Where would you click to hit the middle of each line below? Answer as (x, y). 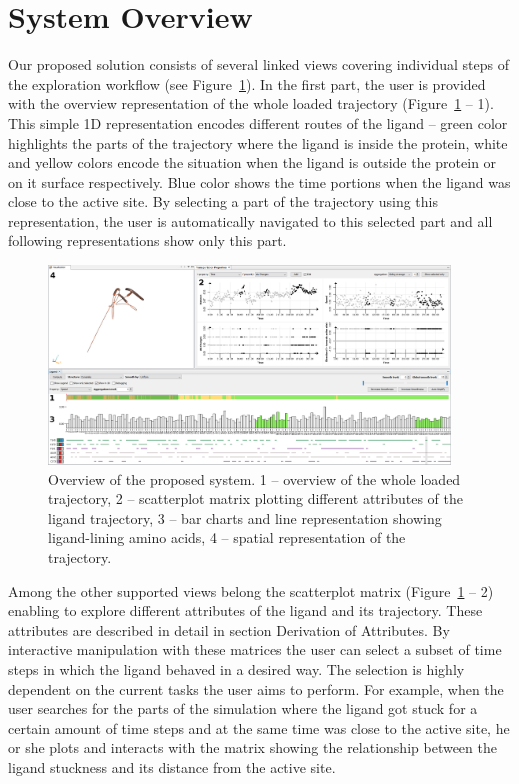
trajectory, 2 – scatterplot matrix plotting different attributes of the (255, 498)
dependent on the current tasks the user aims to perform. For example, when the (256, 688)
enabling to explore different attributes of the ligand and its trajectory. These (245, 610)
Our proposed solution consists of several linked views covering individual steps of (258, 64)
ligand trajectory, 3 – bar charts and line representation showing (245, 517)
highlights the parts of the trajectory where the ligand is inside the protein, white (258, 142)
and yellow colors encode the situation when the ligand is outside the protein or (252, 162)
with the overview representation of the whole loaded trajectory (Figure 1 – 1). (251, 103)
